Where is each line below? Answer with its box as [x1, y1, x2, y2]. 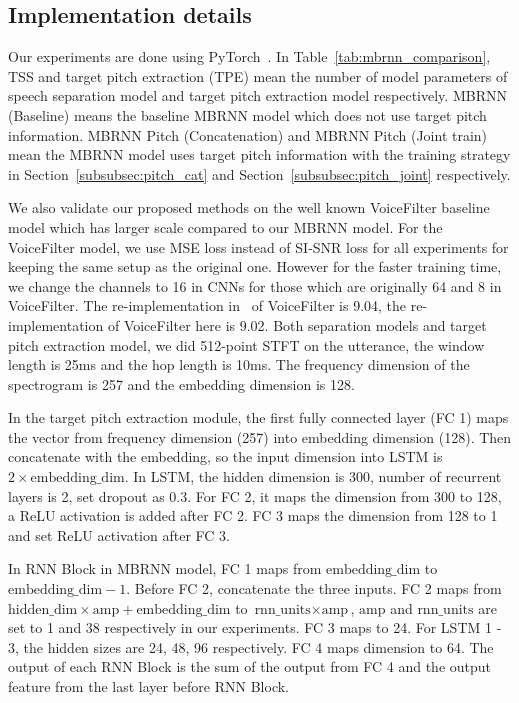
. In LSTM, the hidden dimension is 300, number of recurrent [124, 466, 502, 487]
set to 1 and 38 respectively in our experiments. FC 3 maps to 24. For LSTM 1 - [8, 617, 502, 638]
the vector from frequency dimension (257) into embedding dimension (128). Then [8, 426, 512, 447]
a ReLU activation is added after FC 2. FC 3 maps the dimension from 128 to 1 [8, 505, 498, 526]
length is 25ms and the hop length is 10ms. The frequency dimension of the [8, 354, 470, 375]
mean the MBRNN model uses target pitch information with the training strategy [8, 144, 511, 165]
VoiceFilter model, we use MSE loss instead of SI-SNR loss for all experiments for [8, 236, 509, 257]
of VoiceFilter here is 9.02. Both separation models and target [107, 314, 487, 335]
